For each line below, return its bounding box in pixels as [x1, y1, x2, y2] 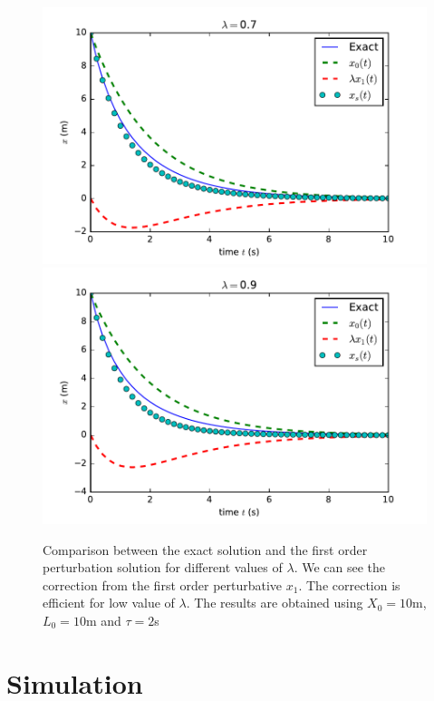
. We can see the [294, 558, 386, 577]
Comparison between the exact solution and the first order [43, 540, 368, 559]
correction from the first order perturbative [43, 575, 283, 594]
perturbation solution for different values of [43, 558, 283, 577]
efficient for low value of [43, 593, 175, 612]
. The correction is [298, 575, 400, 594]
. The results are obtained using [186, 593, 363, 612]
